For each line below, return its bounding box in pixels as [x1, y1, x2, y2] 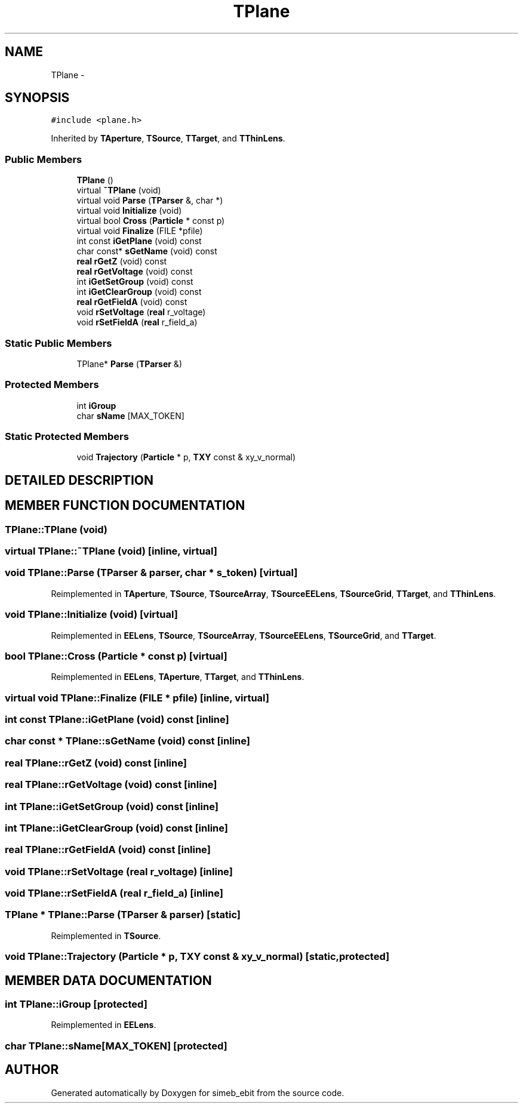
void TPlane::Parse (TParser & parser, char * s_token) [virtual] [5, 567, 298, 579]
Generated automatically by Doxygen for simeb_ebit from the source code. [51, 1087, 344, 1098]
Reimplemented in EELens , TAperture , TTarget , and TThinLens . [51, 672, 304, 682]
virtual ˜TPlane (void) [76, 185, 161, 196]
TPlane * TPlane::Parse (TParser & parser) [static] [5, 909, 241, 921]
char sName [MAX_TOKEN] [76, 410, 184, 421]
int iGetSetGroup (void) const [76, 276, 193, 287]
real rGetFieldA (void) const [76, 297, 187, 307]
